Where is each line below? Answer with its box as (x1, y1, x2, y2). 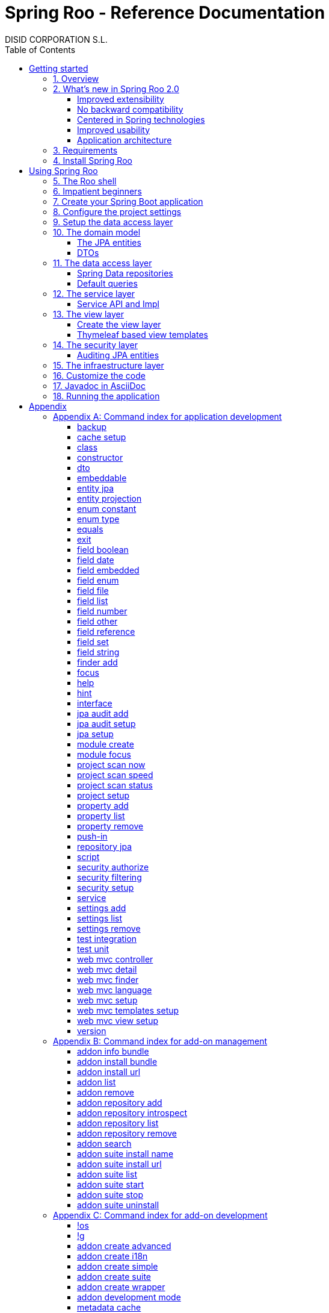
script (77, 851, 100, 862)
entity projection (77, 493, 142, 504)
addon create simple (77, 1261, 158, 1271)
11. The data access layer (53, 257, 152, 268)
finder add (77, 656, 118, 667)
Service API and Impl (77, 298, 159, 309)
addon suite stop (77, 1189, 144, 1200)
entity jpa (77, 482, 114, 493)
